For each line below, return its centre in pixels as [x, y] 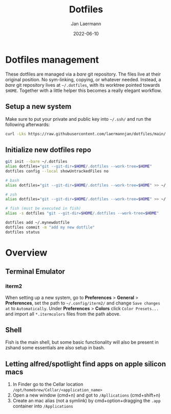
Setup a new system [38, 107]
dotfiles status [23, 232]
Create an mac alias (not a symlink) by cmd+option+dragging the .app [87, 401]
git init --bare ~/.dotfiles [36, 162]
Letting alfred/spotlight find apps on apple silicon [86, 364]
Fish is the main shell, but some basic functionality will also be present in [82, 342]
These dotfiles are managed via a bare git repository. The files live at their [83, 74]
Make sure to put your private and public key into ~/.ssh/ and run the [78, 119]
